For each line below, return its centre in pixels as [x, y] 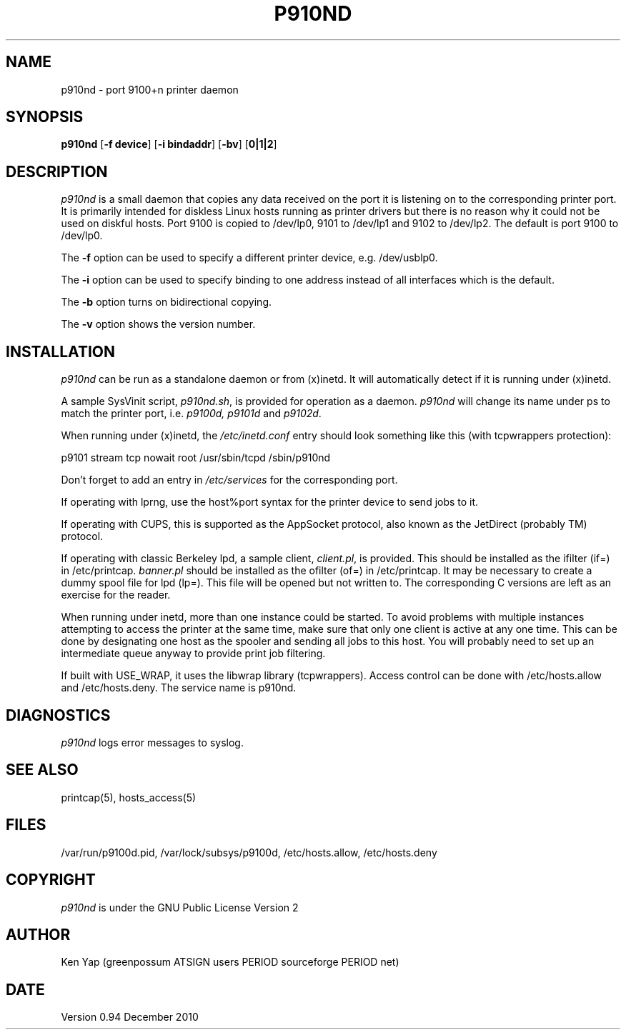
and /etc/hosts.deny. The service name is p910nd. [179, 688]
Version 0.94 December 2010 [130, 1017]
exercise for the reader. [116, 595]
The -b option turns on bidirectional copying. [167, 302]
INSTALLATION [60, 351]
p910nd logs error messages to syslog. [152, 742]
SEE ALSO [42, 770]
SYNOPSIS [45, 117]
